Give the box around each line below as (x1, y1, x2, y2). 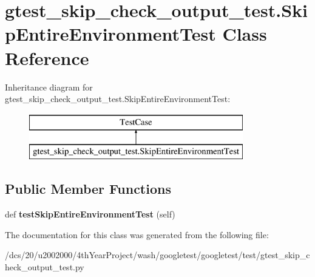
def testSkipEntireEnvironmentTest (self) (5, 208, 175, 221)
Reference (5, 45, 89, 70)
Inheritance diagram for (5, 80, 93, 93)
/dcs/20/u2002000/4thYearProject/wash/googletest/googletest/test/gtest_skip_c (5, 248, 310, 261)
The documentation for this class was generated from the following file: (5, 228, 269, 241)
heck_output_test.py (5, 260, 84, 273)
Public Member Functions (5, 179, 171, 198)
